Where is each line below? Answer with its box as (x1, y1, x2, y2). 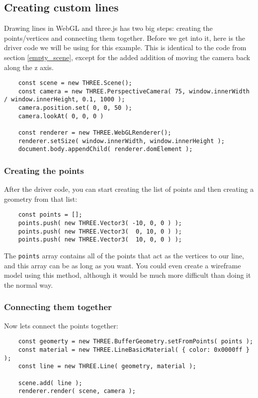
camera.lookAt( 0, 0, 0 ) (18, 112, 104, 120)
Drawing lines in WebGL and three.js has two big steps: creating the (4, 23, 213, 33)
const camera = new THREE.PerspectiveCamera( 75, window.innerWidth (18, 87, 250, 95)
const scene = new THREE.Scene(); (18, 80, 132, 87)
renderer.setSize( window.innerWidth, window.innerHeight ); (18, 137, 225, 145)
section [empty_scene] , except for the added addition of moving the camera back (4, 52, 250, 62)
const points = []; (18, 211, 83, 219)
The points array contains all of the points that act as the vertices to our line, (4, 250, 244, 261)
